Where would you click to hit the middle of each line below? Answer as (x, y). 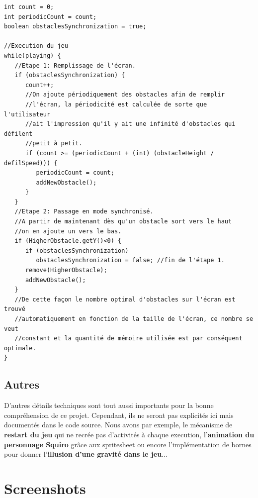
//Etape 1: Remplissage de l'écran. (75, 65)
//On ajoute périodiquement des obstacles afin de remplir (125, 95)
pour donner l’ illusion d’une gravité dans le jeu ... (86, 454)
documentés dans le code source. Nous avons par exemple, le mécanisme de (118, 425)
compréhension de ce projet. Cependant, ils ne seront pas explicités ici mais (119, 415)
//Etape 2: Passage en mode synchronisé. (84, 212)
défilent (18, 134)
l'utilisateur (27, 114)
